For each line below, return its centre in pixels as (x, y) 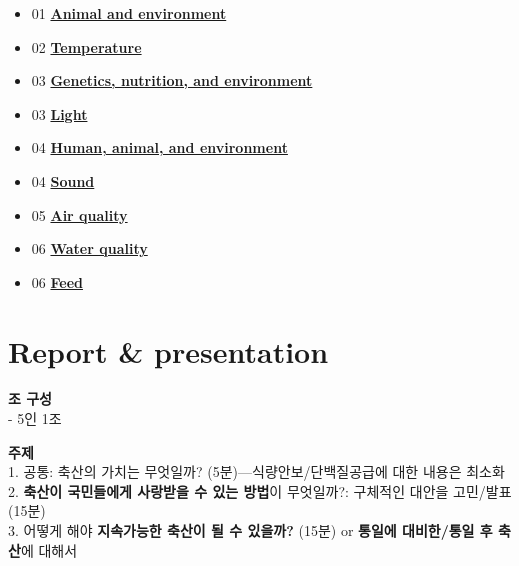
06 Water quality (89, 248)
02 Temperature (86, 46)
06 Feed (57, 281)
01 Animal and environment (129, 13)
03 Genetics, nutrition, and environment (172, 80)
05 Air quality (79, 214)
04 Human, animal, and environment (159, 147)
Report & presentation (168, 350)
